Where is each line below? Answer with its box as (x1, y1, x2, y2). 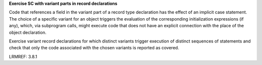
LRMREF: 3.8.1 (9, 54, 37, 59)
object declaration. (9, 29, 47, 35)
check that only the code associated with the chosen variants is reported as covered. (9, 45, 180, 51)
